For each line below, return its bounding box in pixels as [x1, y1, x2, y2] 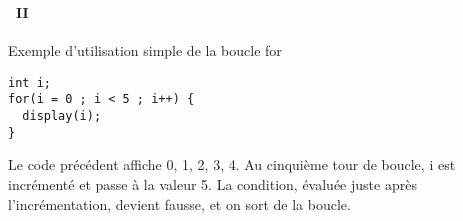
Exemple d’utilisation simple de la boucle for [8, 40, 282, 61]
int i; [8, 75, 51, 90]
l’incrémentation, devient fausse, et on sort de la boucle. [8, 193, 351, 214]
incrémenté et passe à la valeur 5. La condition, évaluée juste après [8, 173, 417, 194]
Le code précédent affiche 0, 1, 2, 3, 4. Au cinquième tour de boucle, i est [8, 154, 456, 175]
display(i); [22, 109, 102, 124]
